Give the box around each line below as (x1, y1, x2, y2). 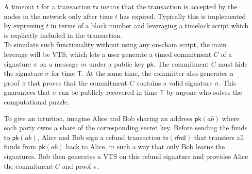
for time (51, 68, 75, 78)
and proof (62, 160, 91, 171)
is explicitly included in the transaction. (4, 30, 122, 40)
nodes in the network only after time (4, 11, 113, 21)
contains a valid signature (136, 77, 213, 87)
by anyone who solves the (167, 87, 242, 97)
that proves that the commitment (28, 77, 127, 87)
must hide (218, 58, 248, 69)
